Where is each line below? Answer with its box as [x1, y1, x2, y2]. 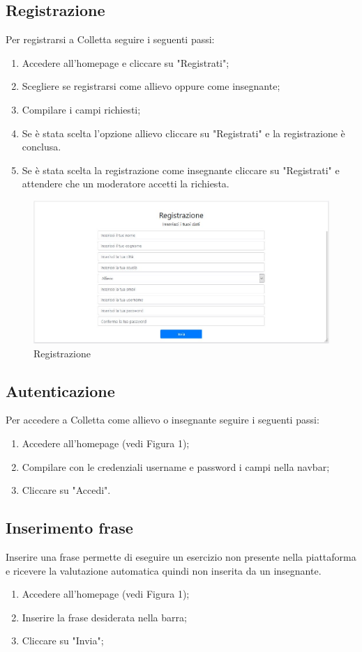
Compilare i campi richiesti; [22, 102, 141, 116]
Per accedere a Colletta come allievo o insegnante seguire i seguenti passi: [6, 412, 319, 427]
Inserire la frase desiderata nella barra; [22, 610, 187, 624]
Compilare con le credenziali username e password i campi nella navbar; [22, 459, 330, 474]
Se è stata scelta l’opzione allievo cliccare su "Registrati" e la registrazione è [22, 125, 345, 140]
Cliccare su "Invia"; [22, 633, 104, 648]
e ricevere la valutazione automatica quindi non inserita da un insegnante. [6, 563, 322, 577]
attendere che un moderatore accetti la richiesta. [22, 176, 229, 191]
